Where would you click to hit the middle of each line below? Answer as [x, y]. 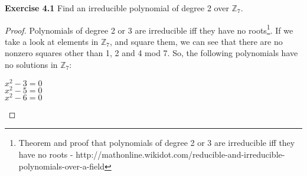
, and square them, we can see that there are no [196, 41]
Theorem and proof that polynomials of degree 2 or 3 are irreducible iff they [157, 143]
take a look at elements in [52, 41]
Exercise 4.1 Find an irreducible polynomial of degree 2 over [117, 8]
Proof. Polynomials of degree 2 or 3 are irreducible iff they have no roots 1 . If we [149, 29]
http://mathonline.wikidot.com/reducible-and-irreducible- [180, 154]
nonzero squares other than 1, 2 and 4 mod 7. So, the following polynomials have [151, 53]
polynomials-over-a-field [61, 166]
